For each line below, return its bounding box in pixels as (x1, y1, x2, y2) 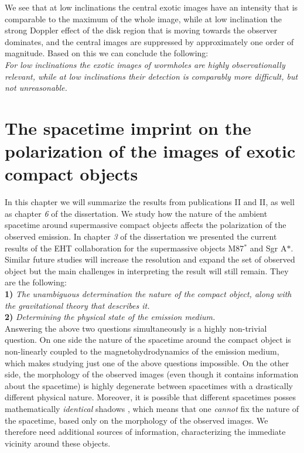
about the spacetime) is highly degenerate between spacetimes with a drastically (5, 379, 293, 391)
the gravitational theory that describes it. (5, 299, 150, 311)
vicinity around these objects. (5, 437, 111, 449)
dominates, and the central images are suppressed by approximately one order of (5, 35, 294, 47)
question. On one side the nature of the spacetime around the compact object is (5, 333, 291, 346)
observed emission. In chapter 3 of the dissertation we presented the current (5, 230, 277, 243)
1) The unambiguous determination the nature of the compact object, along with (5, 288, 292, 299)
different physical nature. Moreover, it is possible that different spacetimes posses (5, 391, 296, 403)
